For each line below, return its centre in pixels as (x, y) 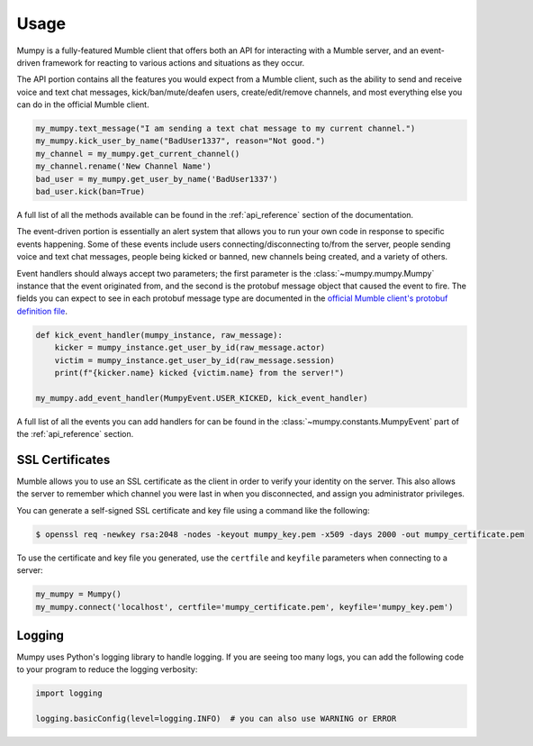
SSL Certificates (63, 459)
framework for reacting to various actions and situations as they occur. (173, 62)
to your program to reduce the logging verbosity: (107, 669)
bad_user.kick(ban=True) (90, 192)
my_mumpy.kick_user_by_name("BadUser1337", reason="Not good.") (181, 141)
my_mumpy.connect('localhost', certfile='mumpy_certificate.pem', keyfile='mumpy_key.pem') (244, 607)
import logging (69, 693)
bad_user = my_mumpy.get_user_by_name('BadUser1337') (157, 179)
